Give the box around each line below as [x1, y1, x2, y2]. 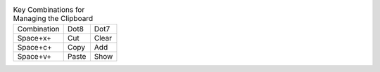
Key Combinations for [13, 5, 85, 15]
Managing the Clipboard [13, 14, 94, 24]
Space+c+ [17, 43, 52, 52]
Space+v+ [17, 52, 52, 62]
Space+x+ [17, 34, 52, 43]
